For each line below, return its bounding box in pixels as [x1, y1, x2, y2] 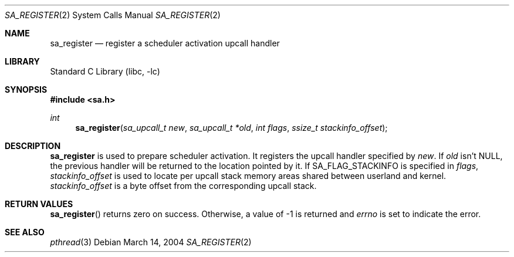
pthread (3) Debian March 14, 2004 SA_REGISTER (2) [50, 237, 252, 247]
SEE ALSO [5, 227, 45, 237]
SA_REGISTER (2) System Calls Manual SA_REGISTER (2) [5, 10, 221, 20]
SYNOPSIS [5, 84, 48, 94]
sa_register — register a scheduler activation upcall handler [50, 38, 280, 48]
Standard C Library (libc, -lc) [50, 66, 160, 76]
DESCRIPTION [5, 141, 61, 151]
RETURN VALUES [5, 199, 73, 209]
